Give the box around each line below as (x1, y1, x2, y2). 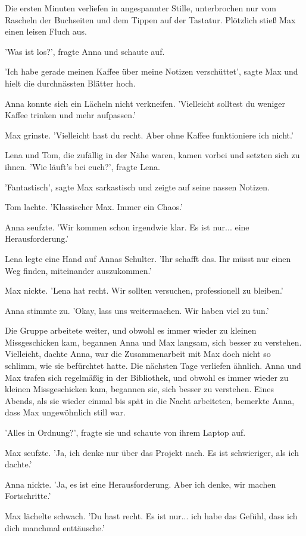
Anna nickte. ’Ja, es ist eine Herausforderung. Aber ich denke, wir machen (5, 478, 276, 490)
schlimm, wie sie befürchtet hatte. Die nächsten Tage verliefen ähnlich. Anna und (5, 359, 301, 372)
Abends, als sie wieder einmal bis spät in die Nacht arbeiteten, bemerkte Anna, (5, 394, 295, 406)
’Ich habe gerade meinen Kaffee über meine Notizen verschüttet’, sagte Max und (5, 65, 298, 78)
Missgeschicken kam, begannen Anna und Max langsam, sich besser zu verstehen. (5, 335, 302, 348)
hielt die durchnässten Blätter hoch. (5, 76, 136, 89)
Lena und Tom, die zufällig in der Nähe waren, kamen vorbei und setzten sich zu (5, 149, 300, 161)
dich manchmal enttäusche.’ (5, 521, 105, 534)
